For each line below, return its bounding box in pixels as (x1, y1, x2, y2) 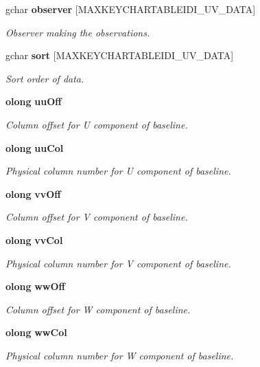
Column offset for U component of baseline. (5, 117, 188, 131)
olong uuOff (5, 94, 62, 109)
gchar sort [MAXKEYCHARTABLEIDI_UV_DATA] (5, 48, 234, 63)
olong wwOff (5, 279, 65, 293)
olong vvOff (5, 186, 61, 201)
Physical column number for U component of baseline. (5, 164, 231, 178)
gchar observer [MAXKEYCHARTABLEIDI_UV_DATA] (5, 2, 256, 16)
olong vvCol (5, 232, 63, 247)
